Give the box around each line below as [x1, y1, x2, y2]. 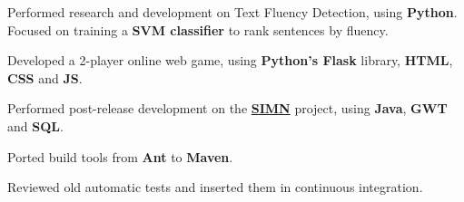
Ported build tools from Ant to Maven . [7, 147, 233, 166]
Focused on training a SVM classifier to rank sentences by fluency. [7, 20, 389, 39]
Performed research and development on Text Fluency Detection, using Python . [7, 3, 458, 21]
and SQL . [7, 116, 64, 135]
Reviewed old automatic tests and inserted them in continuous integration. [7, 178, 423, 197]
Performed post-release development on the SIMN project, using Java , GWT [7, 99, 448, 118]
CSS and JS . [7, 68, 83, 87]
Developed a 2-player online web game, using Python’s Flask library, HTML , [7, 51, 453, 70]
